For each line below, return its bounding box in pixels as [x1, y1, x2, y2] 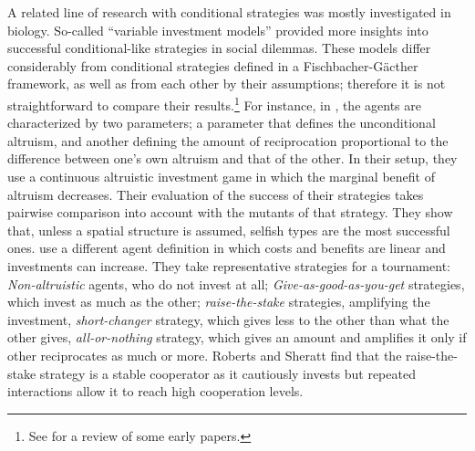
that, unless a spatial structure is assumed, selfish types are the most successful [7, 220, 450, 239]
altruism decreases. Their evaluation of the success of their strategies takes [7, 184, 424, 204]
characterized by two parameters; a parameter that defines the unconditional [7, 113, 436, 132]
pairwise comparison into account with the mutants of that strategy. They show [7, 203, 453, 222]
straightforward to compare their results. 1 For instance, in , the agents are [7, 92, 421, 114]
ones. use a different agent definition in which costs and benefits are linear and [7, 238, 446, 257]
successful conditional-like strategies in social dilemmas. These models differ [7, 38, 431, 58]
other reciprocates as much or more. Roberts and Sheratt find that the [7, 345, 402, 364]
